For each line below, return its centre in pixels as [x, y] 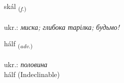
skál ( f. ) [15, 7]
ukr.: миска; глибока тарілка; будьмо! [62, 27]
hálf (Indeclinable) [32, 74]
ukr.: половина [26, 64]
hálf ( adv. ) [18, 44]
